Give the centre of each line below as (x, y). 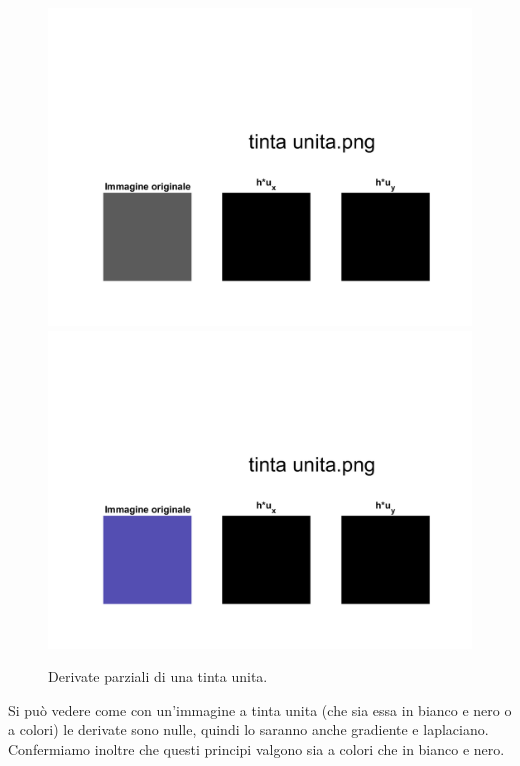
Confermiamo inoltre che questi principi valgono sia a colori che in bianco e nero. (256, 748)
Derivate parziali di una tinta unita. (158, 676)
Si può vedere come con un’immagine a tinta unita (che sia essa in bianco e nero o (260, 709)
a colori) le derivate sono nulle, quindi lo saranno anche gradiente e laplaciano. (248, 729)
